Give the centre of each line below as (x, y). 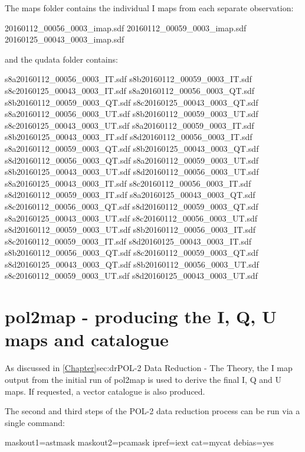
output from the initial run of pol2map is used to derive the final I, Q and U (143, 379)
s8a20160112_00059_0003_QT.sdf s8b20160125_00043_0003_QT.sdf (132, 148)
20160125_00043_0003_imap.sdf (65, 39)
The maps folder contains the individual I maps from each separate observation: (149, 8)
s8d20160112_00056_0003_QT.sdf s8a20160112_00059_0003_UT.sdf (132, 160)
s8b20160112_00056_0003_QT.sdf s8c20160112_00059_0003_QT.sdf (132, 253)
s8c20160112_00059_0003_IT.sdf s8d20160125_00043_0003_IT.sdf (128, 241)
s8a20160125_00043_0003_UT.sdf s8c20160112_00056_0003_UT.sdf (131, 218)
